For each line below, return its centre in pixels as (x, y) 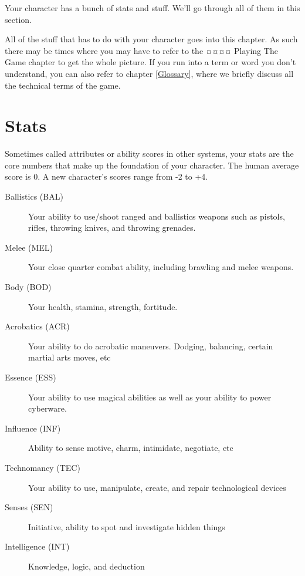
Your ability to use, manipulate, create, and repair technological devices (157, 487)
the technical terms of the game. (63, 85)
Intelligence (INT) (37, 546)
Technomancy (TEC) (43, 467)
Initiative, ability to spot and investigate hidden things (127, 526)
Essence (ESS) (30, 377)
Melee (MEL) (29, 247)
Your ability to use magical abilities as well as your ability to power (150, 397)
